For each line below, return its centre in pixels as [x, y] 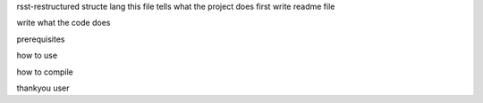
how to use [37, 55]
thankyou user [43, 88]
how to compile [45, 72]
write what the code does [64, 23]
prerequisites [41, 39]
